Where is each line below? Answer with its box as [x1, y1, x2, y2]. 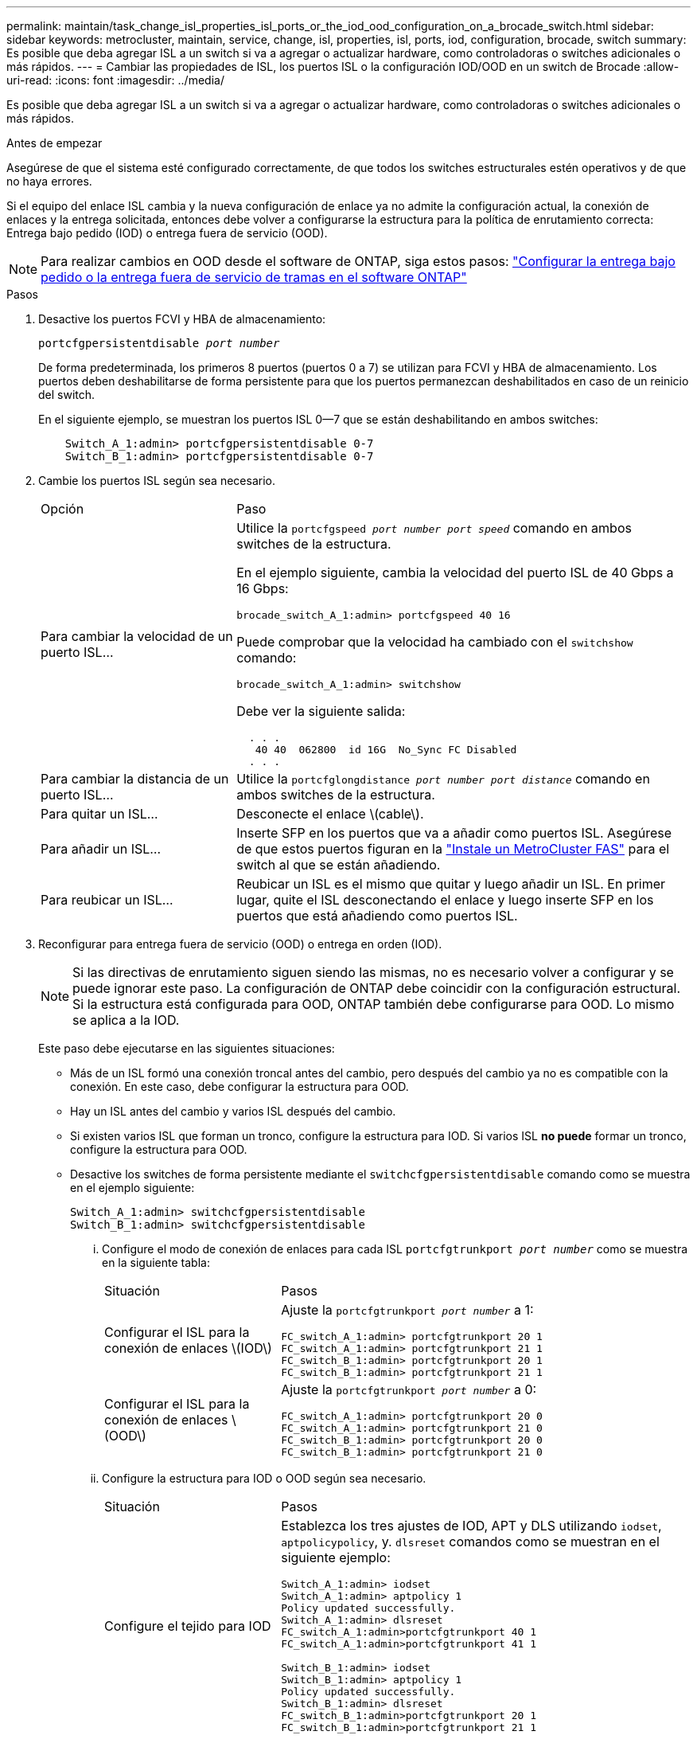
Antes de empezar [6, 136, 103, 150]
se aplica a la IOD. [72, 1012, 180, 1028]
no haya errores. [6, 174, 92, 188]
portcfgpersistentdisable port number [38, 337, 280, 350]
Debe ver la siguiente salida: [236, 703, 406, 719]
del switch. [38, 388, 95, 401]
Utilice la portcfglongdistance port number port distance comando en [236, 771, 650, 787]
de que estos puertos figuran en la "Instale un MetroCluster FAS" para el [236, 841, 670, 857]
